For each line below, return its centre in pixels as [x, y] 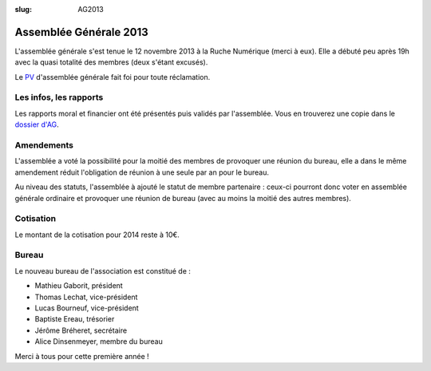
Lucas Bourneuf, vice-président [87, 308]
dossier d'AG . [37, 124]
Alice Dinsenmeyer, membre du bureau [99, 341]
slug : [23, 9]
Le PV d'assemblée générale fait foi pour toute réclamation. [113, 77]
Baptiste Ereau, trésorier [75, 319]
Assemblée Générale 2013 [82, 32]
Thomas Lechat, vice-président [86, 297]
